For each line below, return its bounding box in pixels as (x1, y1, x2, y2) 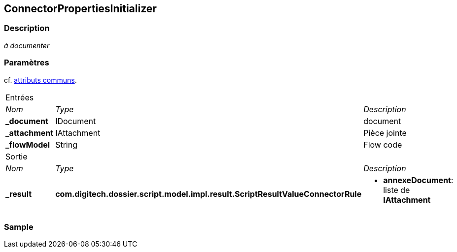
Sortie (5, 151, 28, 161)
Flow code (363, 139, 402, 150)
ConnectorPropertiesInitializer (4, 2, 157, 15)
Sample (4, 221, 34, 232)
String (55, 139, 77, 150)
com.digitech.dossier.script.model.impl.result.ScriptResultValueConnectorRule (55, 189, 362, 199)
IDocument (55, 116, 96, 126)
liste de (383, 185, 410, 195)
